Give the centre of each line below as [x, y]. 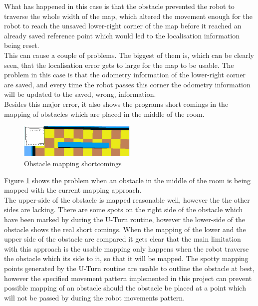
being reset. [22, 45]
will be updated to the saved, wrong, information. [80, 94]
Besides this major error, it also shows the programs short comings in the [116, 104]
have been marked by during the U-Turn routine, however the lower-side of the [125, 219]
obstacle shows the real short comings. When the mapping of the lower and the [125, 229]
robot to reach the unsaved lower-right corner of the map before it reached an [123, 26]
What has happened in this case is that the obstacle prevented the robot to [119, 6]
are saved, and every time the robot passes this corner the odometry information [127, 84]
